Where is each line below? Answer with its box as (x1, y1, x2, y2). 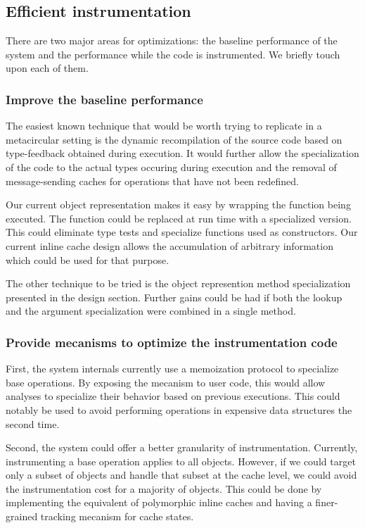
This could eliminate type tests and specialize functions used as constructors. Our (6, 225, 358, 239)
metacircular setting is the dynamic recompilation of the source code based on (6, 132, 342, 146)
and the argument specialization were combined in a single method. (6, 303, 296, 318)
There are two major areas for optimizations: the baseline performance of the (6, 33, 338, 48)
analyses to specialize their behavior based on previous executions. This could (6, 389, 340, 403)
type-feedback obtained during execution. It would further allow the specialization (6, 146, 359, 161)
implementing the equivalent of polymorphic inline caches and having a (6, 495, 312, 510)
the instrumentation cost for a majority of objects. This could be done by (6, 481, 322, 496)
